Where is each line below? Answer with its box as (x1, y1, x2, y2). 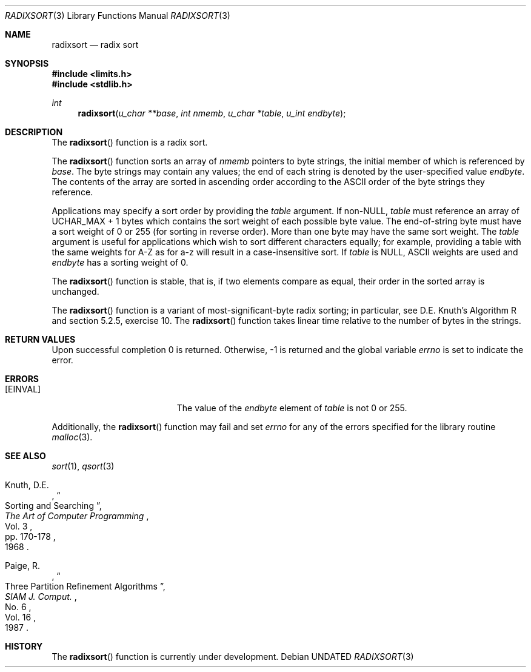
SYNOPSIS (5, 58, 49, 69)
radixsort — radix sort (52, 39, 139, 50)
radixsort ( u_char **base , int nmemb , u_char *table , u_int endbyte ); (78, 108, 346, 118)
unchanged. (52, 286, 99, 297)
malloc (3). (52, 432, 93, 442)
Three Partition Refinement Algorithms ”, (5, 581, 165, 591)
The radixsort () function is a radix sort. (52, 137, 208, 147)
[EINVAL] (5, 384, 41, 394)
